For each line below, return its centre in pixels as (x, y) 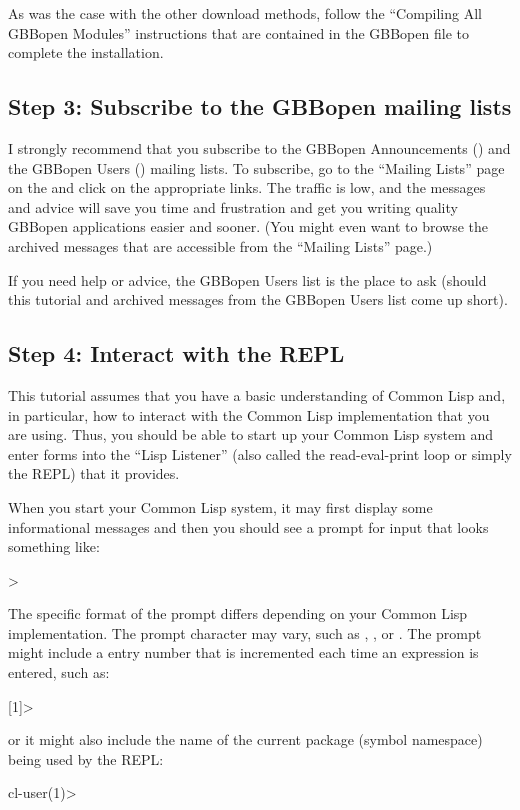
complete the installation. (86, 52)
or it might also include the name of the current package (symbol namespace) (245, 739)
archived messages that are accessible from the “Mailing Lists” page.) (220, 245)
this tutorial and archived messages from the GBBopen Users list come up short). (258, 299)
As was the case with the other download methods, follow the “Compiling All (245, 13)
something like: (54, 546)
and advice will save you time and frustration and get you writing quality (233, 206)
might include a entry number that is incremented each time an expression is (243, 652)
